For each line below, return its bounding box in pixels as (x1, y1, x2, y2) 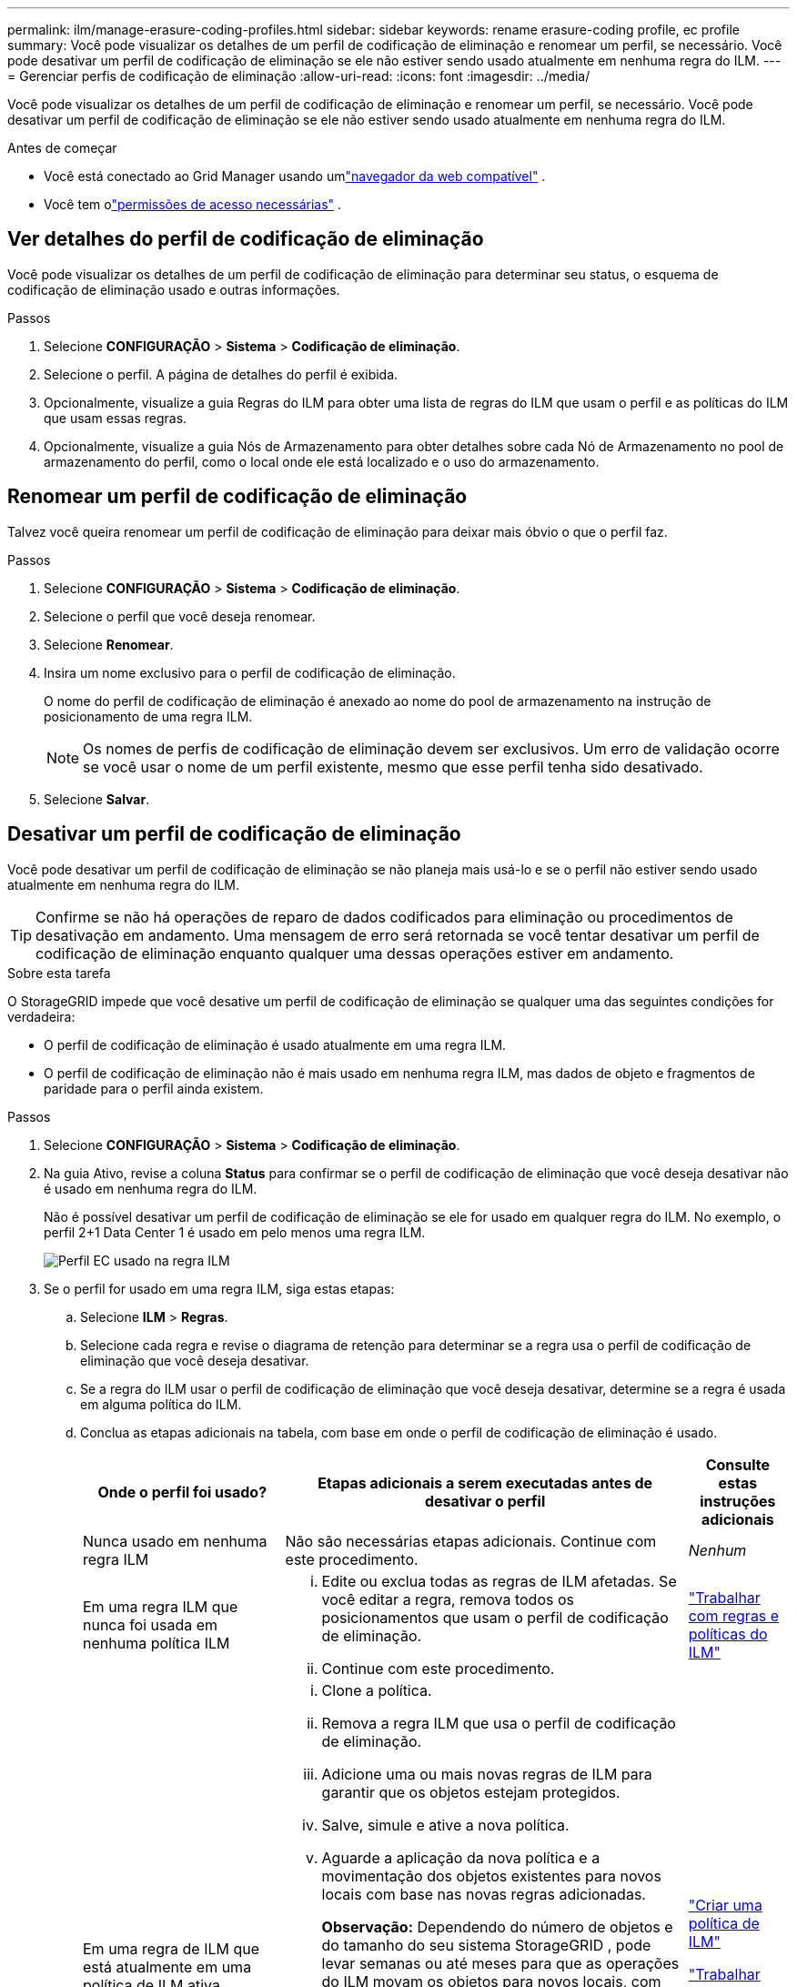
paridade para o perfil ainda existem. (44, 1080, 264, 1096)
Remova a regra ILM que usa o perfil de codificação (321, 1713, 676, 1732)
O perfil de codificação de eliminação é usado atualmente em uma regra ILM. (44, 1036, 507, 1053)
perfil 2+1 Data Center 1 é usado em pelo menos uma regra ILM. (44, 1224, 426, 1240)
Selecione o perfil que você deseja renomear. (44, 608, 316, 624)
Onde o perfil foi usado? (97, 1482, 267, 1501)
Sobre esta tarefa (7, 964, 111, 981)
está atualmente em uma (83, 1957, 252, 1976)
